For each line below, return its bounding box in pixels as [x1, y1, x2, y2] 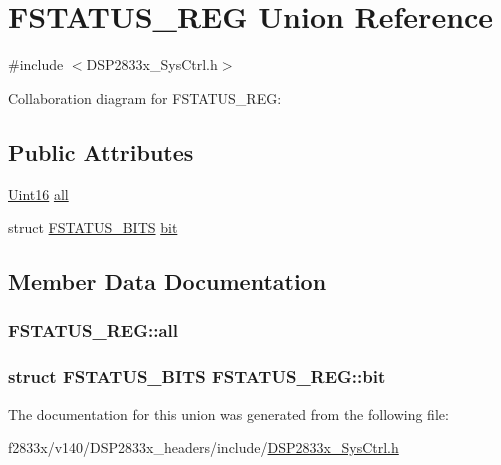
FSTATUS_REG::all [8, 318, 178, 343]
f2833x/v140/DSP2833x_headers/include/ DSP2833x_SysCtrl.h [8, 437, 399, 458]
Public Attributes [8, 136, 194, 167]
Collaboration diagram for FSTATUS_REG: [8, 87, 282, 108]
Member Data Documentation [8, 266, 327, 297]
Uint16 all [8, 183, 69, 204]
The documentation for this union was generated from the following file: [8, 403, 449, 424]
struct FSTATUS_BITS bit [8, 217, 178, 238]
